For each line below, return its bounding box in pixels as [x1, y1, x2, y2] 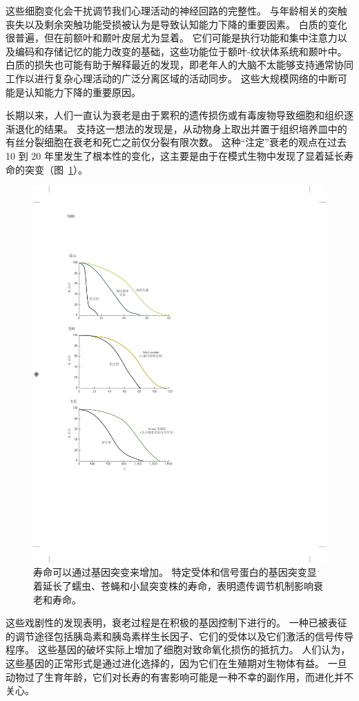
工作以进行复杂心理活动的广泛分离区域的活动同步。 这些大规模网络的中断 [6, 71, 338, 85]
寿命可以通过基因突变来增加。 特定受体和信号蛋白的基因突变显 [33, 565, 317, 579]
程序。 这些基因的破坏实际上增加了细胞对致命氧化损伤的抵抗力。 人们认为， [6, 642, 351, 657]
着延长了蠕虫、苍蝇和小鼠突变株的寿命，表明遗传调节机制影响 [33, 579, 313, 593]
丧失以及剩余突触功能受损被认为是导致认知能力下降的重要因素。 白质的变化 [6, 17, 347, 31]
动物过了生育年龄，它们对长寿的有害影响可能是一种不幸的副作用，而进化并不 [6, 669, 353, 684]
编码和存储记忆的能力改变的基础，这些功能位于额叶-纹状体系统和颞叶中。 [14, 44, 347, 58]
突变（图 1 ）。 [24, 162, 88, 176]
